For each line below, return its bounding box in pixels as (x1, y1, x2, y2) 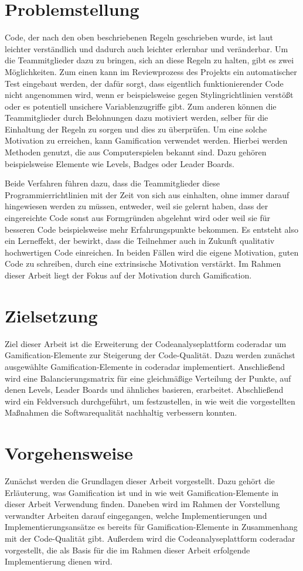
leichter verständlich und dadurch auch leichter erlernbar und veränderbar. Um (5, 42, 288, 55)
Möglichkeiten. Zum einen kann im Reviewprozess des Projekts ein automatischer (5, 65, 297, 77)
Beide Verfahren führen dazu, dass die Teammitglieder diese (5, 177, 220, 189)
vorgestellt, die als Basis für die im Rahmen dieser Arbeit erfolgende (5, 543, 250, 556)
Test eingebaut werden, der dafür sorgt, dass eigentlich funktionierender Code (5, 77, 284, 89)
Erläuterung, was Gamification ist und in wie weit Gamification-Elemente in (5, 486, 279, 498)
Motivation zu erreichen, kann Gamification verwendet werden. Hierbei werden (5, 134, 288, 147)
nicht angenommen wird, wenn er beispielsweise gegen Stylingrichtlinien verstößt (5, 89, 294, 101)
